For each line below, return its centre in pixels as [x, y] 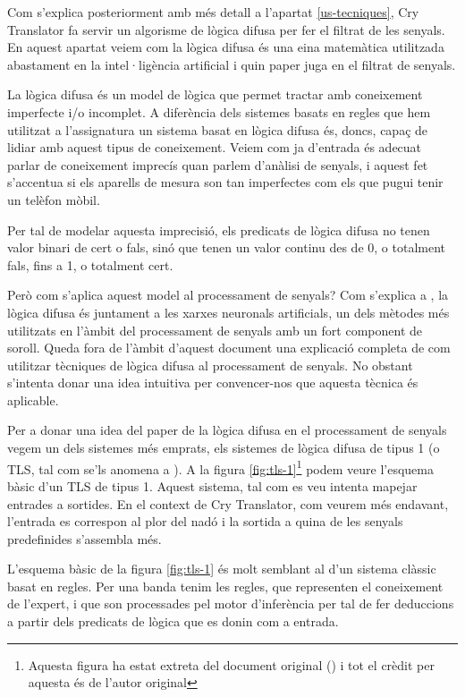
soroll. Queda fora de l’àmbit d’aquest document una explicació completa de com [229, 348]
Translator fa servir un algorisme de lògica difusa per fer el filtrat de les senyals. [226, 29]
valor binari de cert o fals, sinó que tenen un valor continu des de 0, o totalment [226, 247]
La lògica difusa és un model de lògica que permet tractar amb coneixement [215, 94]
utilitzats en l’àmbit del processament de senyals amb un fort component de [215, 330]
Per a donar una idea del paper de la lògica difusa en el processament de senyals [227, 430]
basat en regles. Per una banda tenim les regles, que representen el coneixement [225, 586]
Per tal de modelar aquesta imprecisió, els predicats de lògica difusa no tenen [219, 229]
